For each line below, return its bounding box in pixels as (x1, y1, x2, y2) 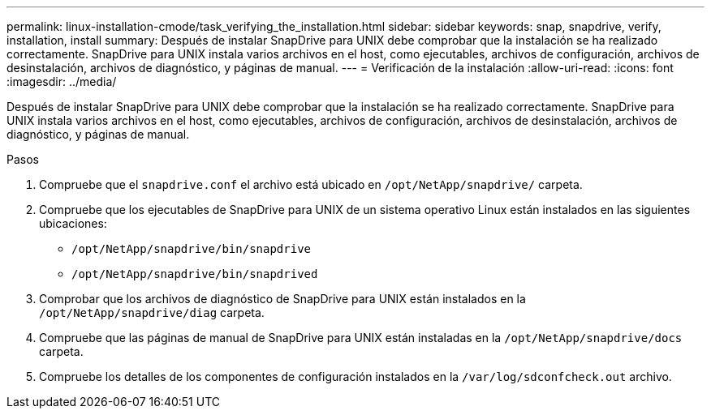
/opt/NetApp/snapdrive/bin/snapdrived (71, 267, 318, 280)
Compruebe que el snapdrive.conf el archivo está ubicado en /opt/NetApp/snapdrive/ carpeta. (39, 178, 583, 191)
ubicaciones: (39, 216, 107, 230)
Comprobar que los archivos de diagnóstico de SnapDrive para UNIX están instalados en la (39, 292, 526, 306)
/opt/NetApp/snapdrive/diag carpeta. (39, 306, 265, 319)
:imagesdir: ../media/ (6, 75, 117, 88)
